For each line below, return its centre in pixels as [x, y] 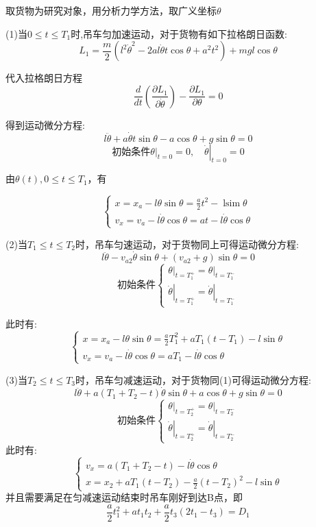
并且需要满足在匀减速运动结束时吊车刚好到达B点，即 [124, 497]
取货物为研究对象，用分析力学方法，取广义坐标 [111, 10]
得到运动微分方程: [45, 124]
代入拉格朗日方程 [44, 78]
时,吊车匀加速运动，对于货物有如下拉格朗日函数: [179, 33]
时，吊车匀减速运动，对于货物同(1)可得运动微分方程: [193, 379]
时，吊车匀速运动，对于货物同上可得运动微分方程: [187, 244]
